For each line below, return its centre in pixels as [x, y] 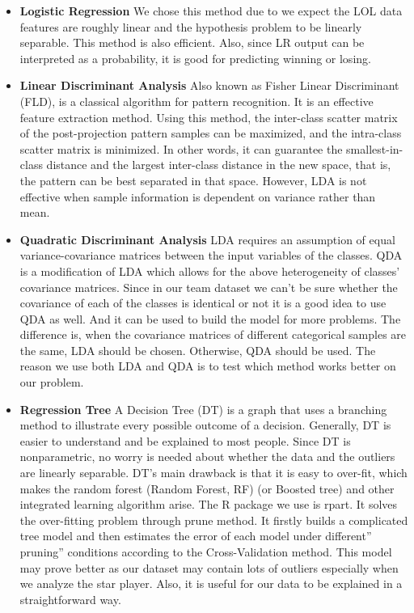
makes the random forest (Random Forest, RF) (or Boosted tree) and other [207, 488]
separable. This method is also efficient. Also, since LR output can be [192, 42]
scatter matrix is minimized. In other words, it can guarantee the [181, 148]
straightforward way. [70, 599]
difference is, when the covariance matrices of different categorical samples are [213, 334]
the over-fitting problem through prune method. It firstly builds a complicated [214, 520]
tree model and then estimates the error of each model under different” [196, 536]
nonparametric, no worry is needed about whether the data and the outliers [207, 457]
